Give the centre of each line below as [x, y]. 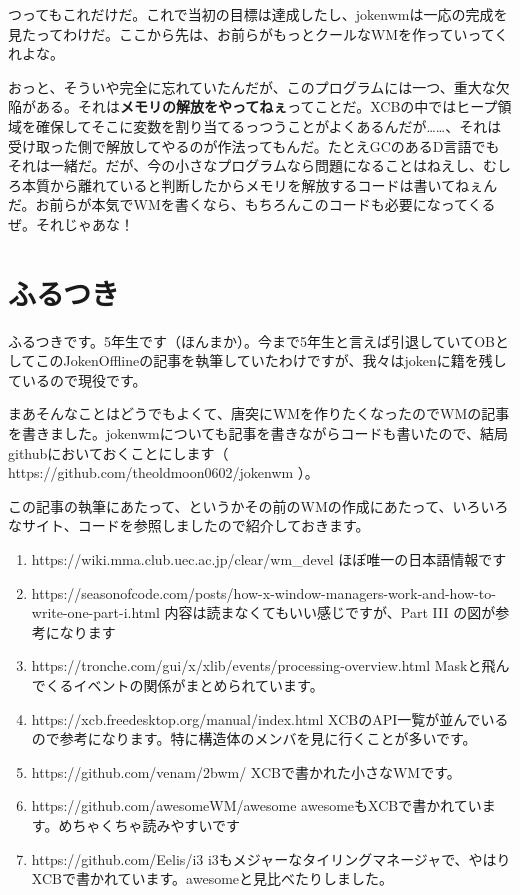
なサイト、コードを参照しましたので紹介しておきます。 [189, 525]
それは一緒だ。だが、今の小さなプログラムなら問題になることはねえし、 [245, 165]
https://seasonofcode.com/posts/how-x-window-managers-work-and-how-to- [263, 592]
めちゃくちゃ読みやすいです [149, 824]
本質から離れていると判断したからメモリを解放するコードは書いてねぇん [259, 184]
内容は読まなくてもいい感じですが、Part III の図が [330, 612]
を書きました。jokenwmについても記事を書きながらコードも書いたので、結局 [258, 433]
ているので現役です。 [77, 379]
